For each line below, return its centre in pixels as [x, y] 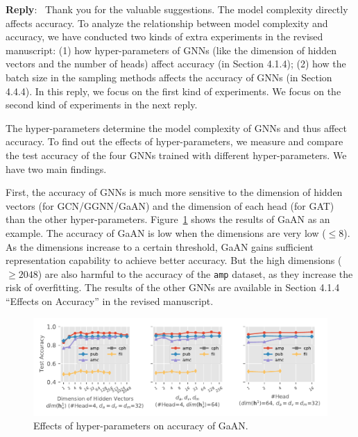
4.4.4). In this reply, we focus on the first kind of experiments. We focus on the [173, 91]
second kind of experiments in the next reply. [102, 105]
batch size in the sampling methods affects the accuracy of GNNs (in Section [169, 77]
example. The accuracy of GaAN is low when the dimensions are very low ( [166, 232]
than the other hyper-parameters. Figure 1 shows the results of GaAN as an [168, 219]
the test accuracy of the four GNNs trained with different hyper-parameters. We [176, 155]
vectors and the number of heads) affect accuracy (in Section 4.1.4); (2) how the [176, 64]
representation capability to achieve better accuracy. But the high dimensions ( [174, 260]
